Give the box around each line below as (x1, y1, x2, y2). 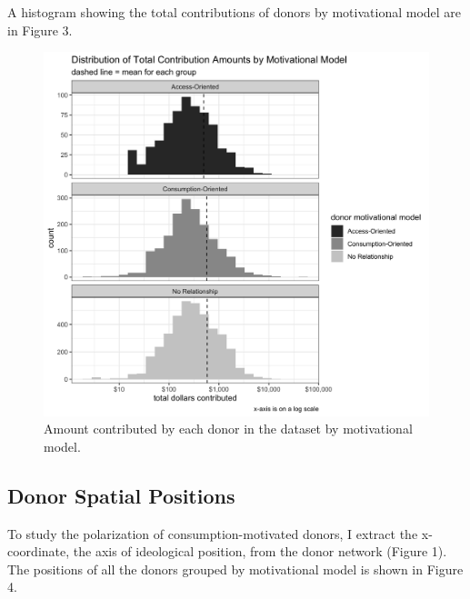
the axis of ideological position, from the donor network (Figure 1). (73, 542, 447, 561)
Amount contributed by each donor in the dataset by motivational (44, 419, 413, 438)
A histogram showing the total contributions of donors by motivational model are (7, 3, 462, 21)
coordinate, (7, 542, 70, 561)
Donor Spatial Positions (7, 481, 235, 509)
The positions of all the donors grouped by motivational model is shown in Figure (7, 559, 464, 578)
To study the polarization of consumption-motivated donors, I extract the (7, 524, 418, 543)
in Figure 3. (7, 20, 73, 39)
